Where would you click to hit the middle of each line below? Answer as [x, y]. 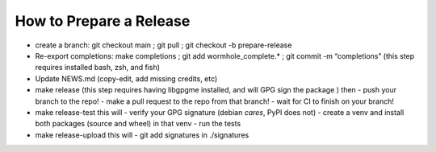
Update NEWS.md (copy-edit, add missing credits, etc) [126, 78]
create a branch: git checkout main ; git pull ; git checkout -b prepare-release [163, 45]
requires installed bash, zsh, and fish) [98, 68]
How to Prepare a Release [103, 21]
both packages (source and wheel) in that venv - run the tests [138, 124]
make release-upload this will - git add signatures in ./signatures [142, 135]
